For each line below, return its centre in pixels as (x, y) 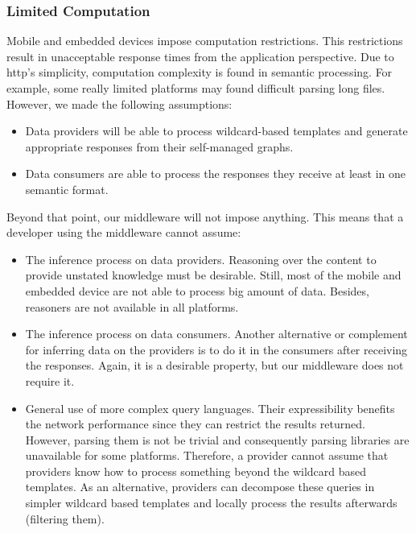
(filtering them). (65, 518)
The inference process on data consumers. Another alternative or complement (216, 334)
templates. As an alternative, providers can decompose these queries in (200, 487)
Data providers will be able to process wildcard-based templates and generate (216, 131)
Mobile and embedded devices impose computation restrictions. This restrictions (205, 41)
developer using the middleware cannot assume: (124, 232)
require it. (50, 380)
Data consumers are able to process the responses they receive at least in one (216, 174)
